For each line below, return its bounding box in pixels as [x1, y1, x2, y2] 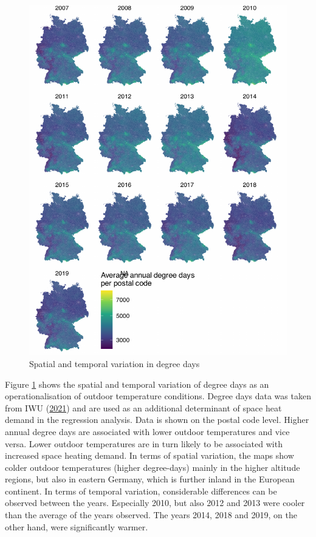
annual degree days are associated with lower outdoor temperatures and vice [5, 425, 290, 437]
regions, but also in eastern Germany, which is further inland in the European [5, 473, 295, 485]
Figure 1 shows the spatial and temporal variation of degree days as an [5, 377, 269, 390]
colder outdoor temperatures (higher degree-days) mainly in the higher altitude [5, 461, 300, 473]
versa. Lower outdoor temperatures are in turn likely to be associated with [5, 437, 283, 450]
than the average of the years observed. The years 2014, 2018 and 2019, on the [5, 508, 298, 521]
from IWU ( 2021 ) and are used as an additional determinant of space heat [5, 401, 282, 414]
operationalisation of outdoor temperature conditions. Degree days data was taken [5, 390, 311, 402]
